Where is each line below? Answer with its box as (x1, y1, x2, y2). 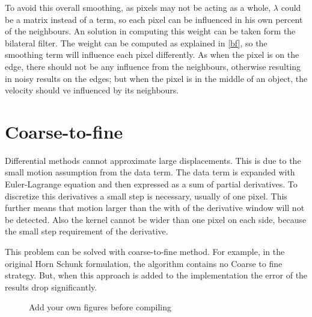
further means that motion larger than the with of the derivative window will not (5, 201, 305, 214)
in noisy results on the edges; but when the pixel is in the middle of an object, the (5, 72, 308, 84)
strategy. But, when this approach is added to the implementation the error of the (5, 269, 308, 281)
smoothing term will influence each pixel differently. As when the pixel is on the (5, 48, 299, 61)
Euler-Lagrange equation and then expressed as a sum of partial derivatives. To (5, 178, 298, 190)
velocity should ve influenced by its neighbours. (5, 84, 179, 96)
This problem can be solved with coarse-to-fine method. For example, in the (5, 245, 285, 258)
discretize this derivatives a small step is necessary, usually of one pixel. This (5, 189, 287, 202)
